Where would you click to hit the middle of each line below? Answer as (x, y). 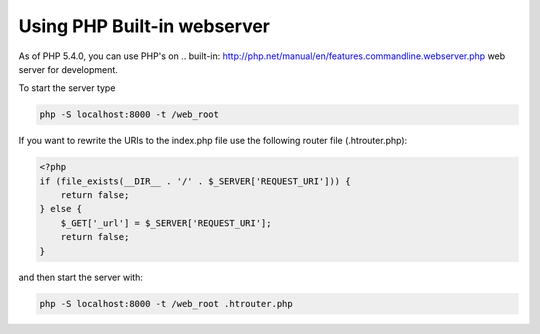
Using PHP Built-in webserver (144, 26)
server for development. (68, 69)
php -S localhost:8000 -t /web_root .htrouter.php (166, 303)
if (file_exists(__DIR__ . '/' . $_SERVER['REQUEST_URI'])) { (195, 181)
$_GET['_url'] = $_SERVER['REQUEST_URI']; (166, 223)
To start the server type (67, 88)
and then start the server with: (81, 277)
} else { (61, 209)
